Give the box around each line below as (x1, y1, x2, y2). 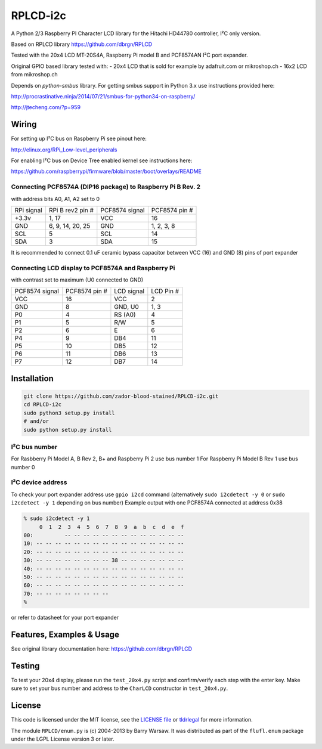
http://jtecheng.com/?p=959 (11, 104, 80, 111)
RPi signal (14, 206, 43, 214)
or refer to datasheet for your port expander (11, 614, 119, 621)
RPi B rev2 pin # (48, 206, 94, 214)
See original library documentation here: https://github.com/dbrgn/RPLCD (11, 645, 193, 652)
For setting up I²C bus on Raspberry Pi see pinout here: (11, 135, 147, 143)
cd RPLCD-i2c (23, 401, 62, 408)
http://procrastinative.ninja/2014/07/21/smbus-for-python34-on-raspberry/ (11, 92, 196, 100)
